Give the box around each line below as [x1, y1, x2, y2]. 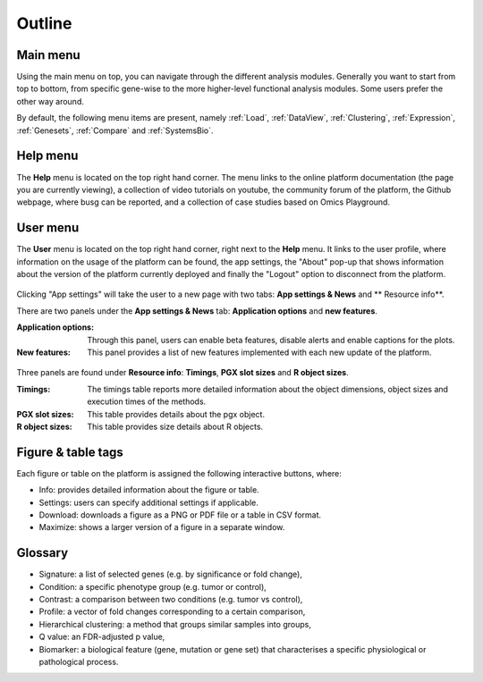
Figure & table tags [16, 444, 124, 459]
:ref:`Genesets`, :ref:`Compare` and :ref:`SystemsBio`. [16, 125, 214, 136]
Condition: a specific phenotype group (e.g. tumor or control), [38, 581, 267, 592]
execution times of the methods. [87, 396, 207, 407]
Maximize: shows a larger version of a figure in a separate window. [38, 522, 285, 533]
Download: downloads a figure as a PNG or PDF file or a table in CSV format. [38, 509, 322, 520]
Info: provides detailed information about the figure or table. [38, 484, 259, 495]
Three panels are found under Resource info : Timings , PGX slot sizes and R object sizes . [16, 367, 349, 378]
